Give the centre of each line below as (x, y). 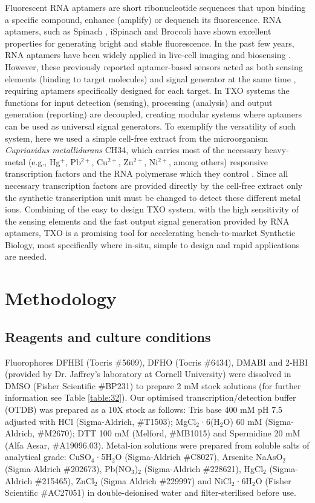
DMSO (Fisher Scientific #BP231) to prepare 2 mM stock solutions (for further (153, 385)
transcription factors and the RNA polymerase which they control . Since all (147, 173)
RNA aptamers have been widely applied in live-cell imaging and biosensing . (148, 55)
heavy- (277, 150)
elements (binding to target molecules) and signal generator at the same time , (151, 78)
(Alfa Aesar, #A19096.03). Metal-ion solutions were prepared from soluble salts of (157, 445)
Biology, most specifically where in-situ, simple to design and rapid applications (152, 244)
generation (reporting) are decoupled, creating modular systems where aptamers (154, 114)
